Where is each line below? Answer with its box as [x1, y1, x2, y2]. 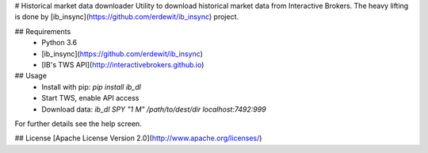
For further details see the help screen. [14, 119, 142, 128]
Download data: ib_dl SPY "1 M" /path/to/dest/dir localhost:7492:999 [41, 104, 266, 114]
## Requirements [14, 26, 71, 36]
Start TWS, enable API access [41, 94, 139, 103]
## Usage [14, 71, 48, 81]
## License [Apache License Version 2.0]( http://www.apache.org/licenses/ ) [14, 133, 262, 143]
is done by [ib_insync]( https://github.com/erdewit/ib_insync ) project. [14, 12, 239, 21]
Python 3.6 [41, 38, 78, 48]
